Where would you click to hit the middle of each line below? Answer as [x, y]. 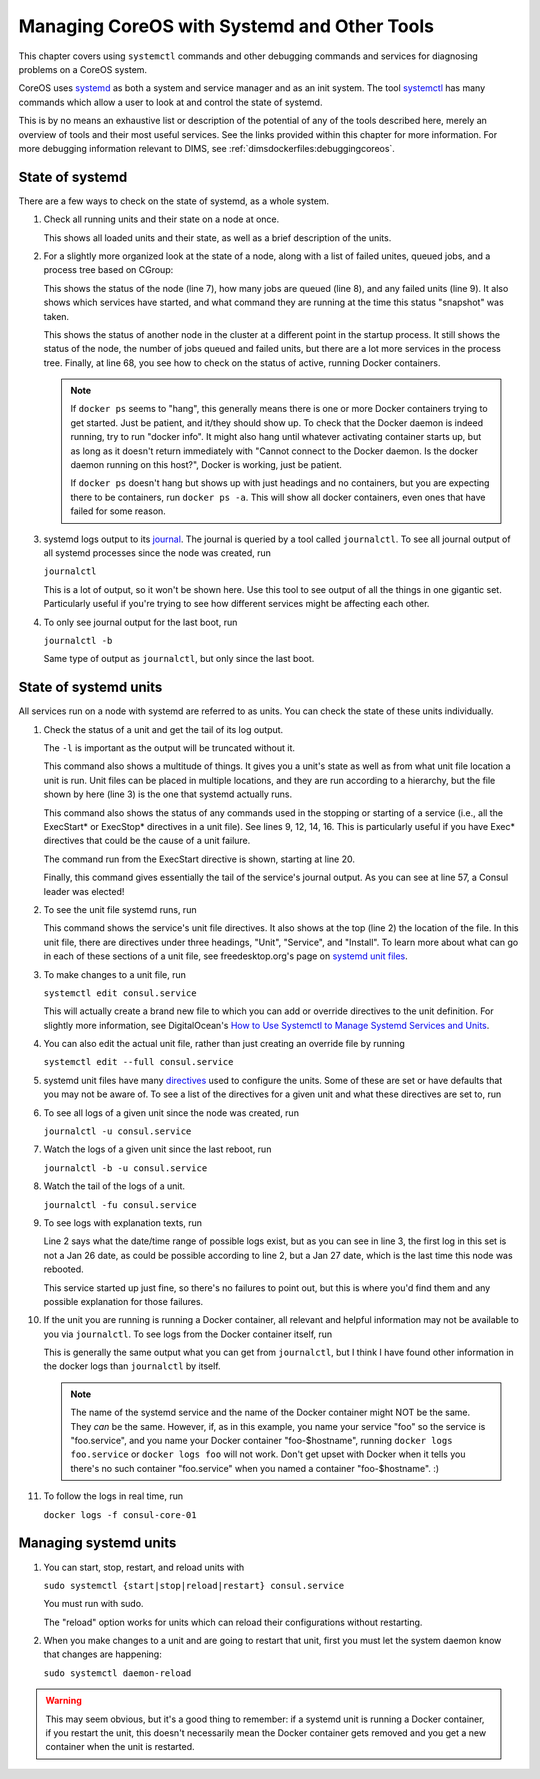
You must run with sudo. [93, 1604]
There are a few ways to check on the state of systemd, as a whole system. [174, 201]
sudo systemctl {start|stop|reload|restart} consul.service [194, 1585]
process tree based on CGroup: [108, 270]
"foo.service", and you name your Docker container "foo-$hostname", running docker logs [261, 1441]
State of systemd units [90, 687]
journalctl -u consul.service [117, 1131]
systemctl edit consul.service [120, 993]
